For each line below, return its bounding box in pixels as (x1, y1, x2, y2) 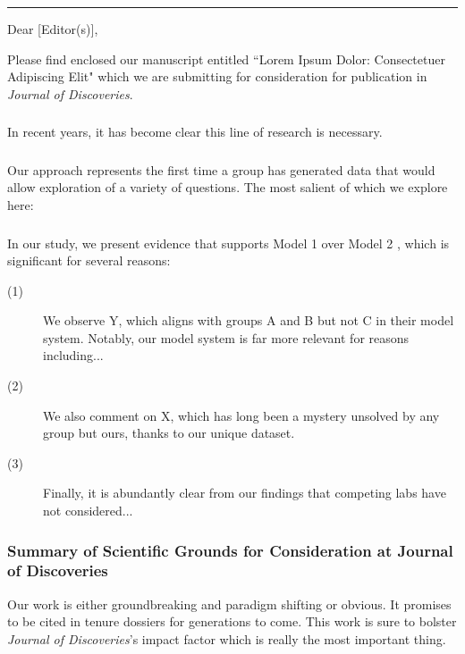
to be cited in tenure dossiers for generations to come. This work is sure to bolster (7, 612, 457, 631)
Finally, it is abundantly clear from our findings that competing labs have (43, 483, 446, 502)
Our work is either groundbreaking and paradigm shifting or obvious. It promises (7, 594, 452, 613)
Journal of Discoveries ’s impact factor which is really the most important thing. (7, 629, 446, 648)
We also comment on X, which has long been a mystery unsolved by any (43, 406, 440, 424)
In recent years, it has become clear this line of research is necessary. (7, 122, 383, 141)
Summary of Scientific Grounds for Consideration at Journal (7, 539, 453, 561)
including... (43, 346, 104, 365)
